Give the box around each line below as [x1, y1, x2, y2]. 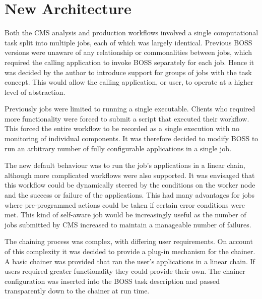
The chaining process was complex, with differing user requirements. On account [5, 236, 253, 247]
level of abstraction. [5, 86, 65, 97]
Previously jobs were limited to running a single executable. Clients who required [5, 103, 255, 114]
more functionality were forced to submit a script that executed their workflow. [5, 113, 249, 124]
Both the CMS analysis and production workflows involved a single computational [5, 27, 258, 38]
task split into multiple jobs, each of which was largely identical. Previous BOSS [5, 37, 252, 47]
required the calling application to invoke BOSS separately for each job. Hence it [5, 56, 254, 67]
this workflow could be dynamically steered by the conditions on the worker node [5, 180, 255, 190]
